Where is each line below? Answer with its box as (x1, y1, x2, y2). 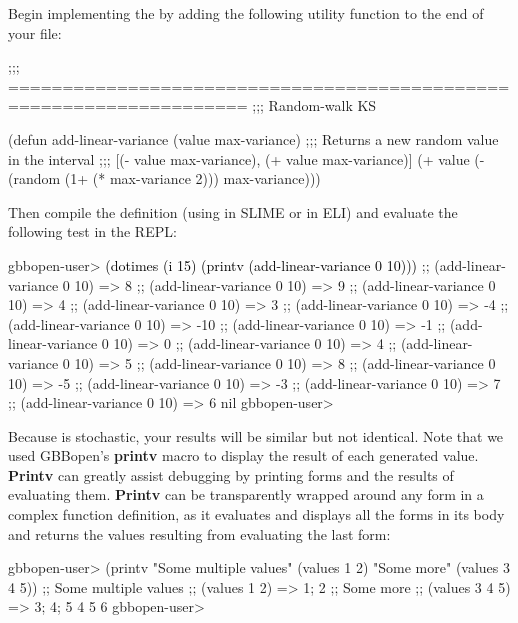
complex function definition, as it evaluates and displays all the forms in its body (8, 504, 505, 525)
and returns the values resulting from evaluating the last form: (8, 523, 391, 544)
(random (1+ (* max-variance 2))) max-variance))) (8, 168, 321, 189)
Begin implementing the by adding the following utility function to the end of (8, 3, 484, 23)
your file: (8, 22, 62, 43)
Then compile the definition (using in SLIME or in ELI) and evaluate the (8, 201, 458, 222)
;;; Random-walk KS (252, 95, 377, 116)
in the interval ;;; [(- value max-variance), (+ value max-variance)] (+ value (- (8, 148, 485, 169)
